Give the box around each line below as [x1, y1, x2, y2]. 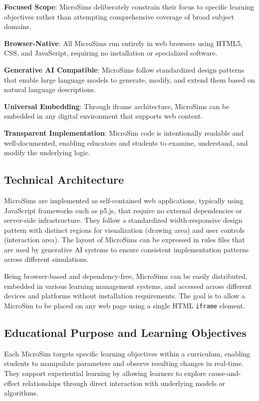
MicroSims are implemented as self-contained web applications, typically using [4, 195, 244, 205]
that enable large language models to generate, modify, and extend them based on [4, 74, 255, 85]
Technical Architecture [4, 172, 124, 187]
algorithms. [4, 387, 38, 398]
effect [4, 377, 20, 388]
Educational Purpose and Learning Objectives [4, 324, 247, 340]
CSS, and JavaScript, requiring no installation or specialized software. [4, 48, 218, 58]
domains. [4, 21, 31, 32]
